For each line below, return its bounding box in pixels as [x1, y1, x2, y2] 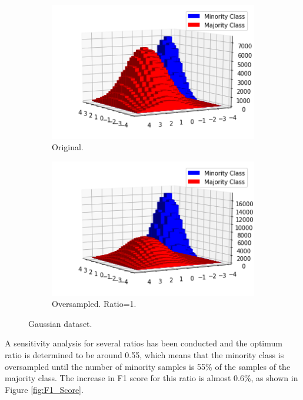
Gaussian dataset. [28, 317, 92, 329]
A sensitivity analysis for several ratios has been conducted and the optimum [5, 337, 282, 349]
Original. [52, 141, 84, 153]
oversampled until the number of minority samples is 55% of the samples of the [5, 360, 291, 372]
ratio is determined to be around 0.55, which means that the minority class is [5, 348, 284, 361]
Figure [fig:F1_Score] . [5, 383, 84, 395]
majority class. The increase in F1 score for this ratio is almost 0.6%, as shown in [5, 372, 298, 384]
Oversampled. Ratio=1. [52, 297, 136, 310]
